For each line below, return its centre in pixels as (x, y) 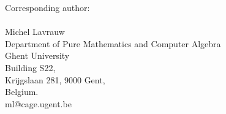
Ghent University (37, 55)
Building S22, (30, 67)
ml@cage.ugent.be (38, 103)
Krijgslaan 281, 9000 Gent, (55, 79)
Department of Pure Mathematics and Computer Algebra (113, 43)
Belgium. (22, 92)
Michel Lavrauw (35, 32)
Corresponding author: (47, 7)
